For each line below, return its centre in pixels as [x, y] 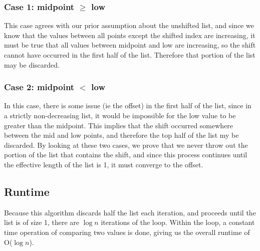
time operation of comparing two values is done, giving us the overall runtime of [127, 232]
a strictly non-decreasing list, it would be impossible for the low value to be [120, 115]
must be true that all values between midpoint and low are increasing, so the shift [130, 45]
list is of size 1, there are [42, 222]
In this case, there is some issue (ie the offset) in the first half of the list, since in [128, 105]
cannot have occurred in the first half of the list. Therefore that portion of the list [130, 55]
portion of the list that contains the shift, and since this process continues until [126, 155]
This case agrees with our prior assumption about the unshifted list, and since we [129, 25]
